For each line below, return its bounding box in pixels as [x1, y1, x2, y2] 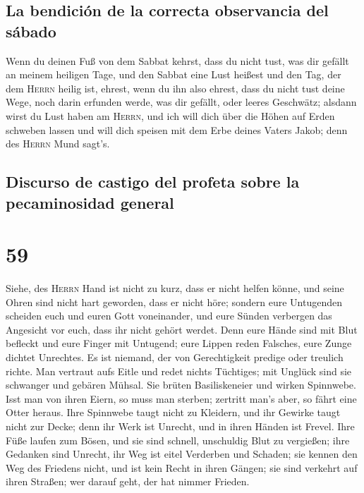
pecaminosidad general [6, 191, 174, 213]
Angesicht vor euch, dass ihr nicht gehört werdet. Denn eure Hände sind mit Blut [6, 322, 358, 336]
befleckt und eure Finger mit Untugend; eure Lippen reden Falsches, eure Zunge [6, 336, 352, 351]
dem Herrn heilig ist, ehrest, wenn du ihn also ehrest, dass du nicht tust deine [6, 80, 345, 95]
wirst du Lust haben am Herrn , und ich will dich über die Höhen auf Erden [6, 108, 335, 123]
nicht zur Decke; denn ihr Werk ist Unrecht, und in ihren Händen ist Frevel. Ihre [6, 418, 355, 433]
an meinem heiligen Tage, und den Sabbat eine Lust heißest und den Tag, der [6, 67, 341, 82]
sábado [6, 20, 56, 42]
